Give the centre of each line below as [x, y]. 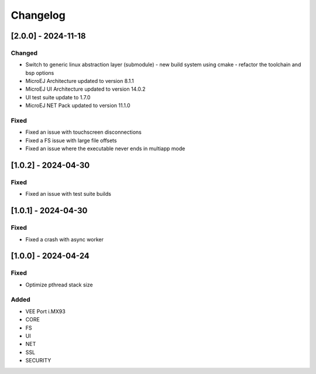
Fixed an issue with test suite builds [68, 194]
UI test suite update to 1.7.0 [58, 97]
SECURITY [38, 361]
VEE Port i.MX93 [45, 311]
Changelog [38, 15]
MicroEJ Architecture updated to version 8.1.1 [80, 81]
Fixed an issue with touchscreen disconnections [83, 132]
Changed [24, 53]
